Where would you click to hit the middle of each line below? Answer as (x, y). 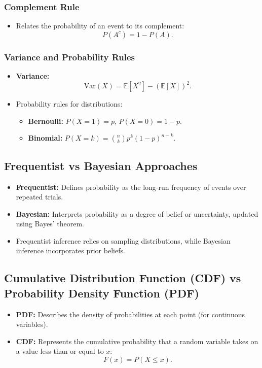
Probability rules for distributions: (69, 104)
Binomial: (45, 138)
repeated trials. (40, 197)
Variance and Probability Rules (69, 57)
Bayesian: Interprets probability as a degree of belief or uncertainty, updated (137, 213)
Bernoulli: (46, 121)
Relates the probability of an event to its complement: (100, 26)
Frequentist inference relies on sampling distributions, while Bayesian (123, 240)
